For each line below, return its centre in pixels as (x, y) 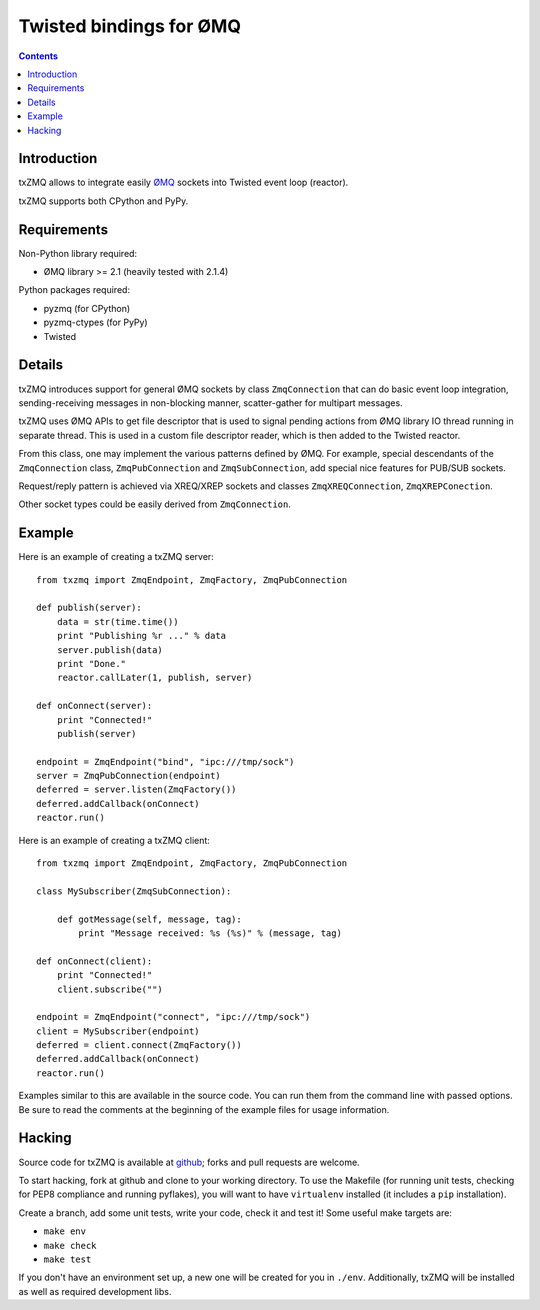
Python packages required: (74, 290)
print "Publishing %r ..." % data (141, 636)
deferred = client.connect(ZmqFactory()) (139, 1045)
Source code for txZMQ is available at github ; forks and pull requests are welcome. (189, 1162)
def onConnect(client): (94, 961)
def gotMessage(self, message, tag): (149, 919)
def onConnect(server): (94, 706)
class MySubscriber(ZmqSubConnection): (134, 891)
